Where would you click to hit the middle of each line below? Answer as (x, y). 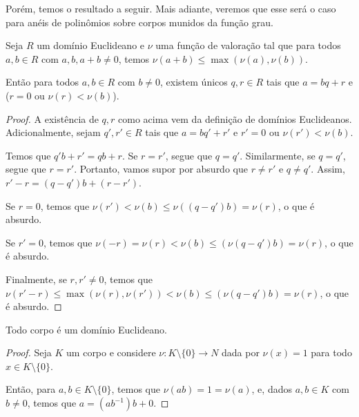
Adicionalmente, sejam (53, 132)
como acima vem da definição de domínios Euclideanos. (235, 118)
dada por (241, 352)
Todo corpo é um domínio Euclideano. (86, 329)
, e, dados (272, 389)
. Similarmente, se (278, 155)
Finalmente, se (36, 279)
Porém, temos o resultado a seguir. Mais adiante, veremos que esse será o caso (171, 8)
